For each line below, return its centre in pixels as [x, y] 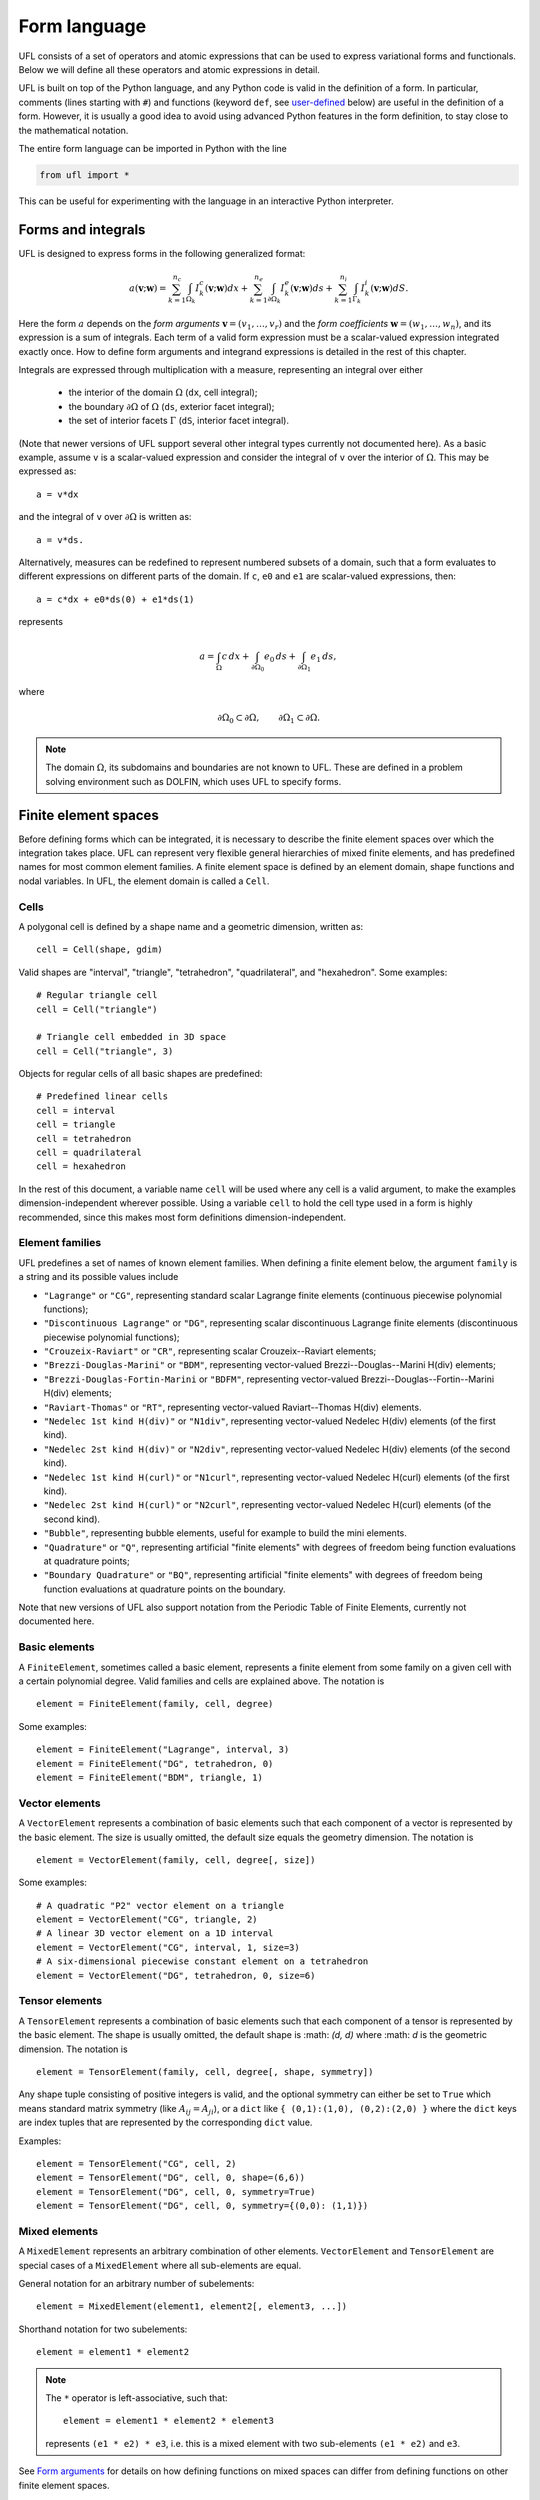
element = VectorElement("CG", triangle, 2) [147, 1919]
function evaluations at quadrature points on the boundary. [164, 1589]
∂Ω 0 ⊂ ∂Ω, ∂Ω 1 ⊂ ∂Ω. [268, 719]
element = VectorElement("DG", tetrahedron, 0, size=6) [176, 1975]
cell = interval [76, 1110]
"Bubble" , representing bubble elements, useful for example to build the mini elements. [225, 1533]
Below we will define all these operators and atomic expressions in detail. [169, 69]
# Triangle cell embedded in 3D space [131, 1037]
